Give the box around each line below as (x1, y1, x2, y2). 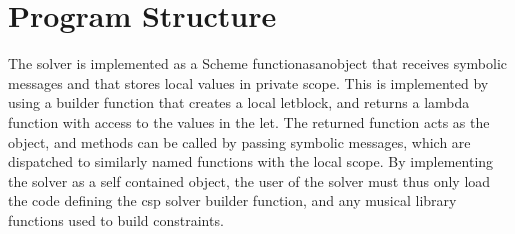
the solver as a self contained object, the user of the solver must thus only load (8, 170, 491, 191)
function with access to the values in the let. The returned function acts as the (8, 111, 490, 132)
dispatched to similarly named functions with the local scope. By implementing (8, 151, 494, 172)
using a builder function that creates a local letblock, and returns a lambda (8, 92, 470, 113)
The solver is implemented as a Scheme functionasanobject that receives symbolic (8, 53, 508, 74)
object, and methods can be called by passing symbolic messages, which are (8, 131, 471, 152)
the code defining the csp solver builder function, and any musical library (8, 190, 457, 211)
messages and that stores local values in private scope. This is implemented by (8, 72, 489, 93)
